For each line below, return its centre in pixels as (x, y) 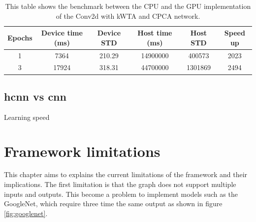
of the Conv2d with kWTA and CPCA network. (128, 16)
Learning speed (27, 117)
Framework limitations (82, 151)
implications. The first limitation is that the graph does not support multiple (120, 184)
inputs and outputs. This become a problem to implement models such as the (121, 194)
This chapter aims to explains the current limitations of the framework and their (126, 174)
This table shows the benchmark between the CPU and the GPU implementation (128, 6)
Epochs (20, 37)
